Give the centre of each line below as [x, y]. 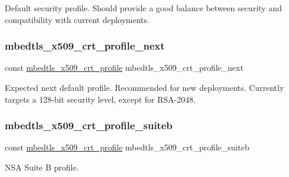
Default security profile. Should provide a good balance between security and [143, 8]
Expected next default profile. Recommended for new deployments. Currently [144, 87]
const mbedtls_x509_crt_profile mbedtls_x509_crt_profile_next [124, 68]
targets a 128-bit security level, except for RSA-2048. [100, 99]
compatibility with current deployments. [77, 19]
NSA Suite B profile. [42, 167]
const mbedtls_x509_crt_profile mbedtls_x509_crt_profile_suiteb [127, 147]
